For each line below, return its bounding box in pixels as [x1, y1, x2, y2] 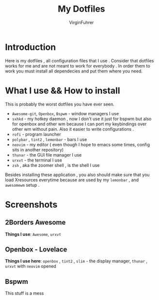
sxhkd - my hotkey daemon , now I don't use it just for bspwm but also [12, 116, 152, 122]
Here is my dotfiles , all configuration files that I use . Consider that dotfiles [5, 57, 154, 64]
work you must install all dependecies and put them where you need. [5, 68, 143, 74]
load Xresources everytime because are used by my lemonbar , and [5, 176, 139, 183]
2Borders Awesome [5, 218, 66, 227]
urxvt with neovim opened [5, 264, 57, 269]
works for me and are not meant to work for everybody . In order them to [5, 63, 150, 69]
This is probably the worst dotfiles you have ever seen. [5, 101, 115, 107]
